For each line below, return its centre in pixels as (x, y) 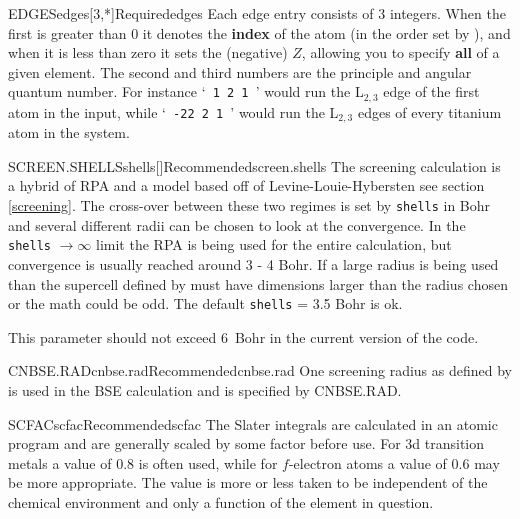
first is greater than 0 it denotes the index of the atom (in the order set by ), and (259, 32)
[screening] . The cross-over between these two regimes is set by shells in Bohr (249, 205)
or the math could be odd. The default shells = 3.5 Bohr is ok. (205, 303)
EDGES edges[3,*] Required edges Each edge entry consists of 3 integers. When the (257, 13)
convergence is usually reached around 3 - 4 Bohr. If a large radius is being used (253, 263)
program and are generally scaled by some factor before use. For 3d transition (246, 443)
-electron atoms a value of (367, 462)
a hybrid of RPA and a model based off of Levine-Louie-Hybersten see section (246, 185)
